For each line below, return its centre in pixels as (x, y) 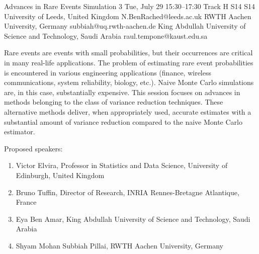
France (26, 202)
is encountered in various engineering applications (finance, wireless (108, 72)
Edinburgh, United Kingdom (60, 175)
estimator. (20, 132)
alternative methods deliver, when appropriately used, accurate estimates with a (128, 111)
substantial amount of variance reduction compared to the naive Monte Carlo (123, 121)
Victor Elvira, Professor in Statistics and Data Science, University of (122, 165)
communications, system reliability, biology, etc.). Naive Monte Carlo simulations (129, 82)
